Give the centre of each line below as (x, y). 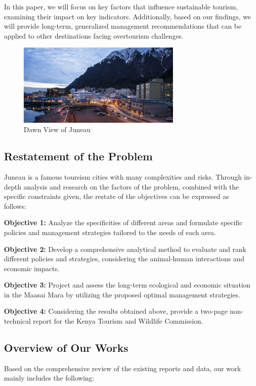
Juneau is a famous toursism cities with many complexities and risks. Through (123, 176)
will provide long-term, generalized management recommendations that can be (123, 26)
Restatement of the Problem (78, 156)
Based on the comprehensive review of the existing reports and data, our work (123, 368)
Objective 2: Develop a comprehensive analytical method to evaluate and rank (125, 249)
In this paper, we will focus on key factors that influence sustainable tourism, (121, 6)
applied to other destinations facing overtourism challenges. (94, 35)
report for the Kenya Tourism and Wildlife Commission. (118, 321)
